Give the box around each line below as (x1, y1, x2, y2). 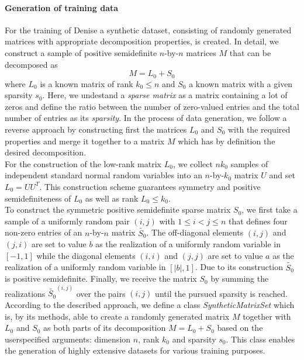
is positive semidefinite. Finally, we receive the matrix (5, 272, 197, 285)
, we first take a (241, 203, 298, 216)
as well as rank (85, 192, 139, 204)
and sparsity (172, 333, 216, 345)
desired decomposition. (5, 146, 87, 158)
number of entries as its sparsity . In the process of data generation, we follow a (5, 112, 287, 124)
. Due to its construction (195, 261, 284, 273)
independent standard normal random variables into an (5, 169, 202, 181)
